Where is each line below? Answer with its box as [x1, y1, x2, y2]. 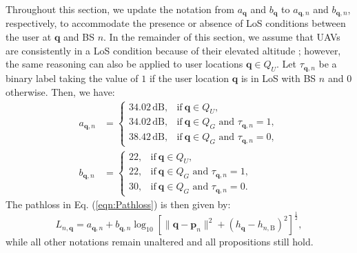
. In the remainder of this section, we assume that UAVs [103, 30, 340, 44]
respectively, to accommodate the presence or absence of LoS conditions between [6, 16, 346, 30]
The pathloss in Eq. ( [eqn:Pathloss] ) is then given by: [6, 197, 231, 212]
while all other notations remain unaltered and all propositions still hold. [6, 234, 314, 249]
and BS [63, 30, 94, 44]
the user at [6, 30, 52, 44]
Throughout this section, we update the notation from [6, 2, 234, 16]
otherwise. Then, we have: [6, 84, 115, 99]
